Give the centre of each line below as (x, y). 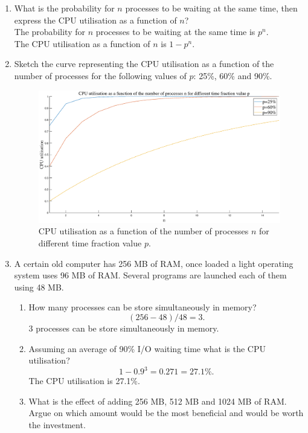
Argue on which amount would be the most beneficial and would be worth (166, 413)
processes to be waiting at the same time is (175, 32)
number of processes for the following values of (100, 75)
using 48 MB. (39, 287)
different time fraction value (90, 243)
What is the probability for (64, 8)
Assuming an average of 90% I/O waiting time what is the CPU (147, 348)
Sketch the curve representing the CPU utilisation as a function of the (144, 64)
